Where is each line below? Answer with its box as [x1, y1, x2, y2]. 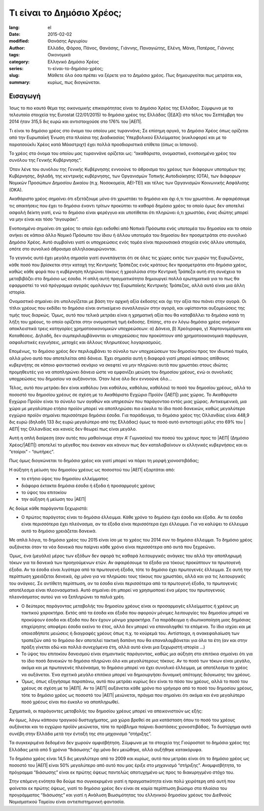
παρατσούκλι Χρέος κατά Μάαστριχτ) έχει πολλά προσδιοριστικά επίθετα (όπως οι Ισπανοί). [9, 141, 198, 147]
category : [9, 59, 30, 65]
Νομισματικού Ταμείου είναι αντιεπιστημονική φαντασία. [9, 799, 125, 805]
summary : [9, 79, 31, 85]
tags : [9, 52, 20, 58]
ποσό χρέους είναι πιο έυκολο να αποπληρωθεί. [21, 699, 120, 705]
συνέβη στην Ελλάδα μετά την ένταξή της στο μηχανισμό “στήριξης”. [9, 731, 152, 737]
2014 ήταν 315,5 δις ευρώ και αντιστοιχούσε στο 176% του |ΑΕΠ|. [9, 119, 142, 124]
